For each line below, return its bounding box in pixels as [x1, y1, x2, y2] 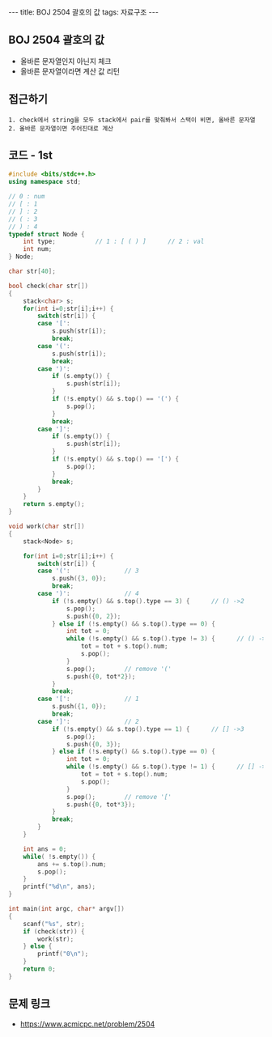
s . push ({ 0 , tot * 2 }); [66, 672, 136, 681]
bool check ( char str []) [8, 282, 89, 290]
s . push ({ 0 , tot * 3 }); [66, 800, 136, 809]
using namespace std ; [8, 178, 82, 186]
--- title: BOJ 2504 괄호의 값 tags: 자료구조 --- [8, 7, 159, 17]
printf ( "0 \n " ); [37, 950, 89, 958]
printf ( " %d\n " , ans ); [23, 882, 96, 891]
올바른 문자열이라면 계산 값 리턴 [19, 66, 120, 76]
